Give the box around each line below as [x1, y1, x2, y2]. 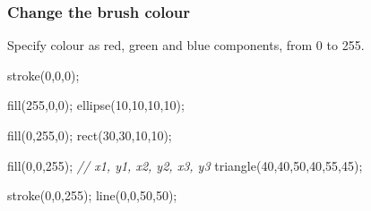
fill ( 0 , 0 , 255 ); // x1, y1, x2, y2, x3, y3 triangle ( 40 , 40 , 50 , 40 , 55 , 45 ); [7, 156, 363, 174]
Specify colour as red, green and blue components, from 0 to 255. [7, 36, 365, 55]
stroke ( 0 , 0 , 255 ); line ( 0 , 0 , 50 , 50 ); [7, 186, 177, 205]
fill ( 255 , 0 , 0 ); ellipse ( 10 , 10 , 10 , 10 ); [7, 96, 185, 114]
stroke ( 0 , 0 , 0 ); [7, 65, 80, 84]
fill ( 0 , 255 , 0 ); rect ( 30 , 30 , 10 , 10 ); [7, 126, 172, 144]
